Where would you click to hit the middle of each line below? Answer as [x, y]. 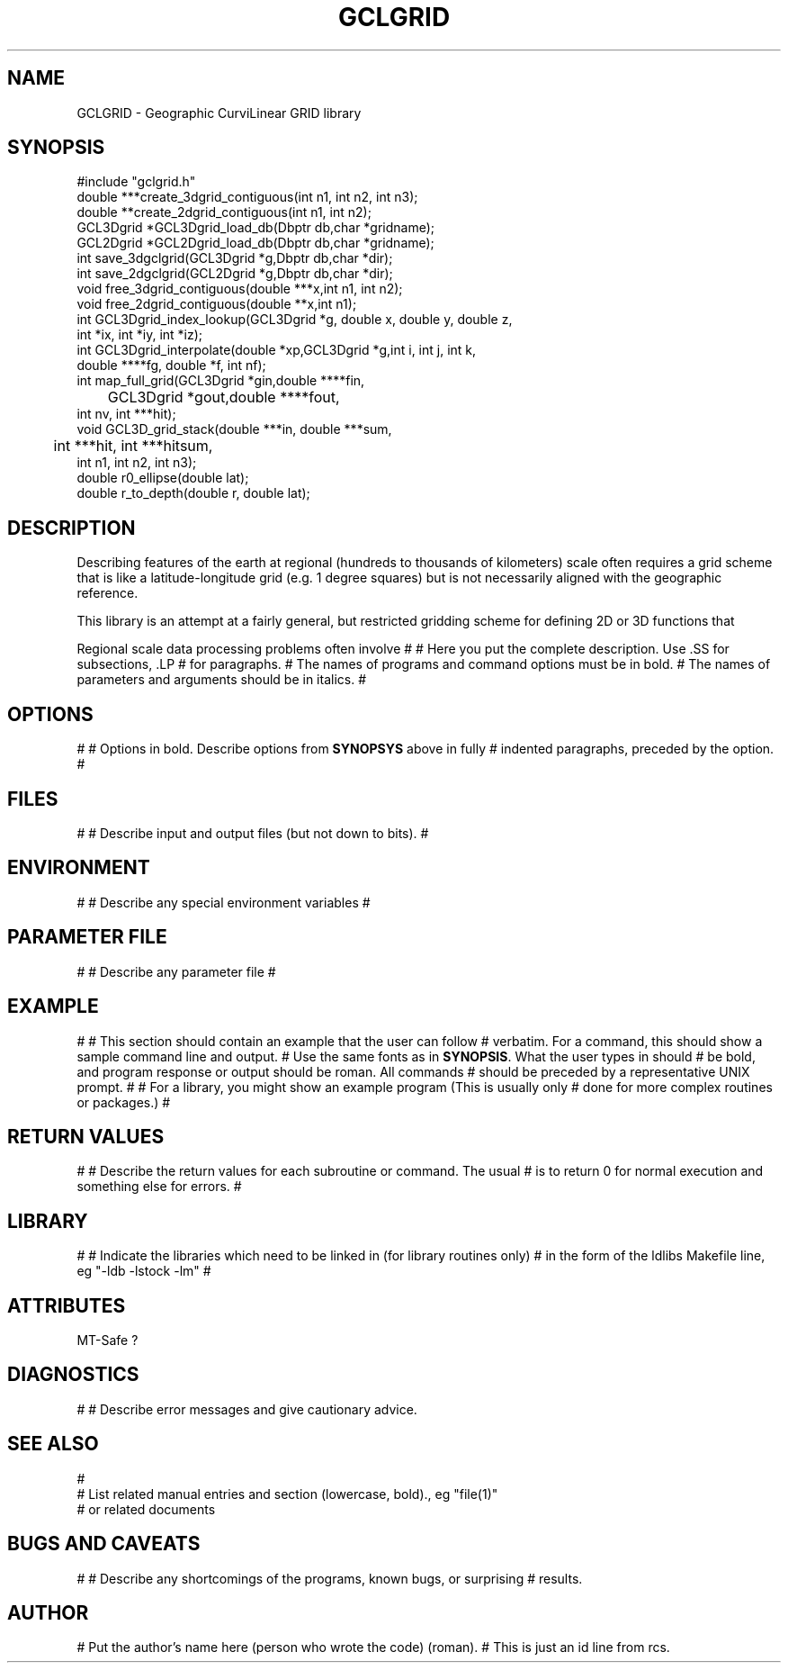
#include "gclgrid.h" [136, 182]
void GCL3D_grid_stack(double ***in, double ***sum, [234, 429]
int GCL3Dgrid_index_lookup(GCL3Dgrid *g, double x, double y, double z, [295, 320]
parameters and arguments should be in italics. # [222, 680]
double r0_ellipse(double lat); [163, 478]
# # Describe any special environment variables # [224, 902]
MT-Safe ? [107, 1341]
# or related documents [146, 1509]
